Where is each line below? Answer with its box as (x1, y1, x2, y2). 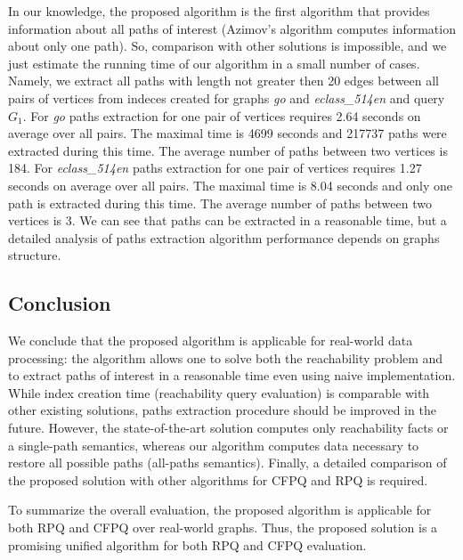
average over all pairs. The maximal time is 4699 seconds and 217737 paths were (8, 124, 447, 142)
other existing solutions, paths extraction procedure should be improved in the (8, 401, 436, 419)
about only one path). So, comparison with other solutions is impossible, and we (8, 37, 447, 55)
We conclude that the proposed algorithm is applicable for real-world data (8, 331, 413, 350)
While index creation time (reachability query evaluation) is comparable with (8, 383, 430, 402)
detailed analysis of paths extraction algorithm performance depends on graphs (8, 228, 440, 247)
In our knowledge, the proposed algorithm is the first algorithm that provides (8, 2, 430, 20)
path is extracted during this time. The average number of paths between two (8, 193, 432, 212)
